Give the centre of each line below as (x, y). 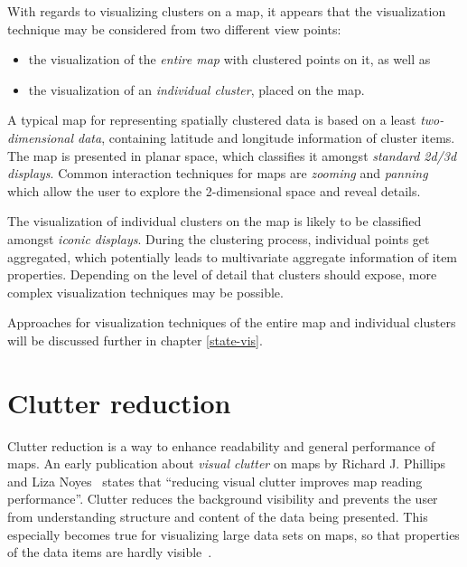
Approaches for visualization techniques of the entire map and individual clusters (232, 322)
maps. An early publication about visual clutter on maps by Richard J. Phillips (227, 463)
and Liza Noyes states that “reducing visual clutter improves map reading (215, 481)
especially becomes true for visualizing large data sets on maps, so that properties (233, 534)
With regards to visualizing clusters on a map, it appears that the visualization (227, 11)
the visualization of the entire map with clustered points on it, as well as (229, 59)
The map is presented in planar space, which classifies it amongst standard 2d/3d (232, 155)
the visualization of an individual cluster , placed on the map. (196, 89)
